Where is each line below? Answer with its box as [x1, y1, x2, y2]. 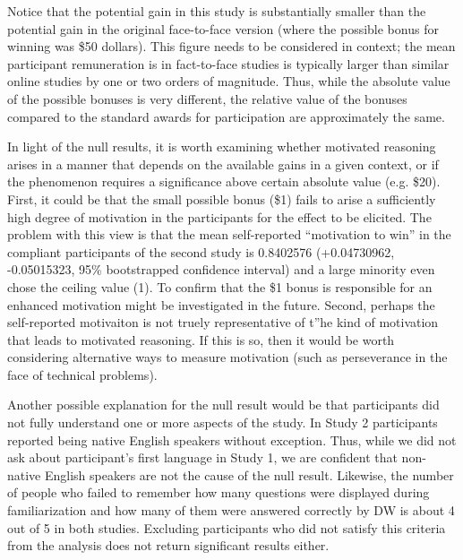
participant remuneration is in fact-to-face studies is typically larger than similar [7, 54, 450, 73]
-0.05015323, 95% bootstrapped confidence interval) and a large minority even [7, 260, 435, 279]
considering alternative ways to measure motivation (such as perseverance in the [7, 348, 448, 366]
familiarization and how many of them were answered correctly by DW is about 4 [7, 501, 455, 520]
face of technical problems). [7, 365, 158, 383]
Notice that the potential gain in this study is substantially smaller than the [7, 2, 426, 20]
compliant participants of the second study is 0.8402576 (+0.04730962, [7, 242, 395, 261]
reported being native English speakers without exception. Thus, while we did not [7, 430, 457, 449]
